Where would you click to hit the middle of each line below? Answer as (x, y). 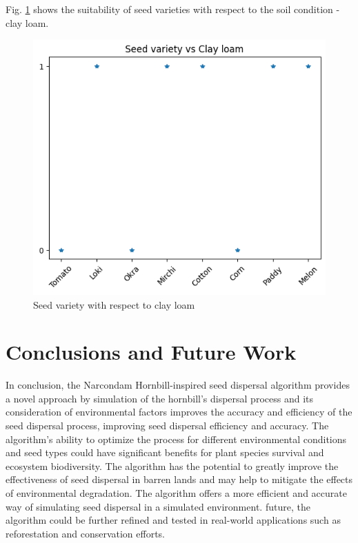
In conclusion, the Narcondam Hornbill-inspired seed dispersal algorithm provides (178, 385)
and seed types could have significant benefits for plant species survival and (165, 452)
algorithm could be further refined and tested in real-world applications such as (173, 520)
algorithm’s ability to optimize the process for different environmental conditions (176, 439)
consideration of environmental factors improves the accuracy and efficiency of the (179, 412)
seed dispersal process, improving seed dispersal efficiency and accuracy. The (167, 426)
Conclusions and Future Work (151, 352)
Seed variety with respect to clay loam (114, 304)
